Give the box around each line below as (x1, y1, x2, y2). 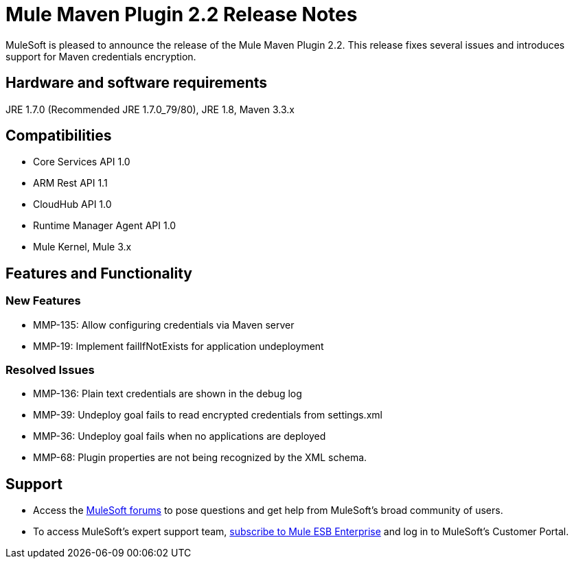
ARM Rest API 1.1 (33, 177, 108, 189)
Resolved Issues (5, 363, 95, 377)
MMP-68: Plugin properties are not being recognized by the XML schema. (33, 451, 367, 464)
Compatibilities (5, 127, 112, 145)
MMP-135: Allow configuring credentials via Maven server (33, 318, 295, 331)
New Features (5, 294, 81, 308)
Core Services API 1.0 (33, 156, 130, 168)
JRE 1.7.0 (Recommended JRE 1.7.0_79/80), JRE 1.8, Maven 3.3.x (5, 103, 295, 115)
